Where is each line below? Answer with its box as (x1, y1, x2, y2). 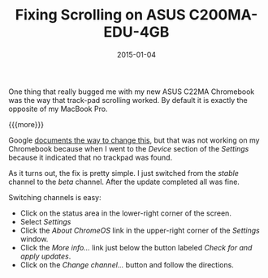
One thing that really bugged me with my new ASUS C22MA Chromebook (8, 87, 255, 96)
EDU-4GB (103, 23, 170, 41)
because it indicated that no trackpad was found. (8, 152, 173, 162)
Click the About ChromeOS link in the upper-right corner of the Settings (19, 225, 260, 235)
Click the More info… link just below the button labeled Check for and (19, 242, 253, 252)
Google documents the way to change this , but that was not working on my (8, 135, 260, 145)
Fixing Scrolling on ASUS (15, 6, 186, 24)
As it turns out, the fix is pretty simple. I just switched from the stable (8, 168, 240, 177)
